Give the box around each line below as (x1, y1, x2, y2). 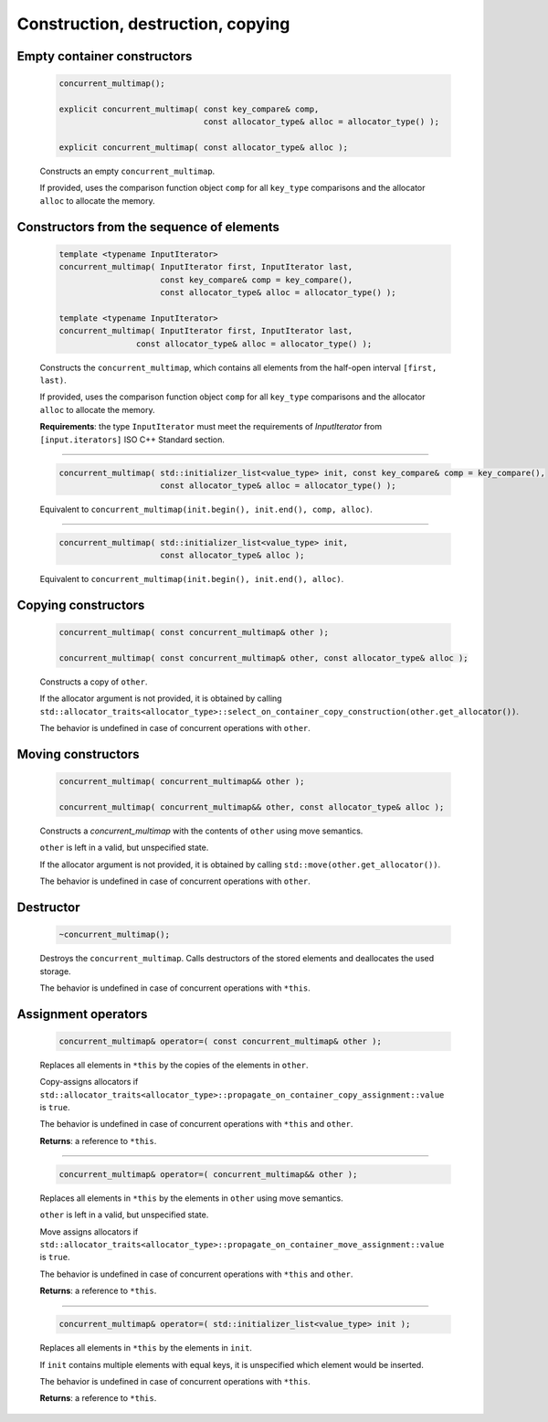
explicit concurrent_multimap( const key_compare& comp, (58, 103, 320, 114)
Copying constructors (16, 598, 145, 613)
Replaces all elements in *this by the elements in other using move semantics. (39, 1193, 343, 1204)
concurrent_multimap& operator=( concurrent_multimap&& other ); (58, 1169, 358, 1179)
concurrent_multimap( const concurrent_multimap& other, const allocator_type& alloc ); (58, 653, 469, 663)
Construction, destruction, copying (16, 14, 290, 34)
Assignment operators (16, 1006, 148, 1022)
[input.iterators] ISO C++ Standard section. (39, 434, 226, 445)
